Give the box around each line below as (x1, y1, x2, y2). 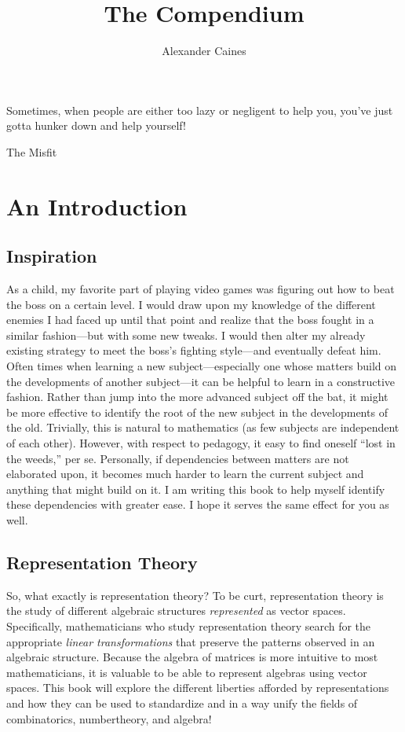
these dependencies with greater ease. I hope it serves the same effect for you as (6, 496, 389, 513)
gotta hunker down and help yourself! (6, 117, 186, 134)
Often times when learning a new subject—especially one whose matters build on (6, 358, 397, 374)
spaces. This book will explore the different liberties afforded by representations (6, 679, 389, 696)
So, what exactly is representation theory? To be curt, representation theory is (6, 587, 384, 603)
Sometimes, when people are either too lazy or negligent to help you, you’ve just (6, 101, 393, 118)
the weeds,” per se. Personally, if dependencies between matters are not (6, 450, 349, 466)
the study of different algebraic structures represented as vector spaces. (6, 602, 346, 619)
